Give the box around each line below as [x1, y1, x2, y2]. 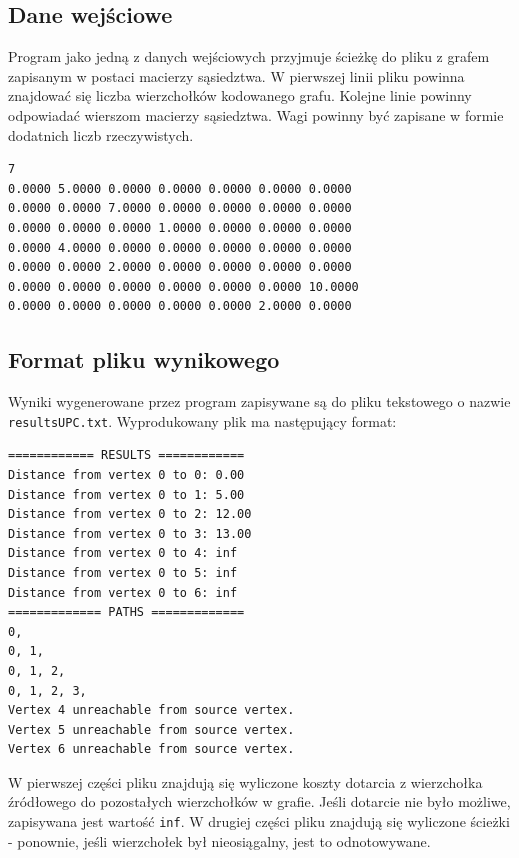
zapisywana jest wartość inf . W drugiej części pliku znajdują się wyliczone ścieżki [8, 811, 510, 832]
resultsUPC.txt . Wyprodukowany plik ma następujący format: [8, 410, 397, 431]
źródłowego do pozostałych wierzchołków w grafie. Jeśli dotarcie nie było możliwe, [8, 791, 511, 812]
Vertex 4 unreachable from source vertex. [8, 703, 295, 718]
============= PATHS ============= [8, 605, 245, 620]
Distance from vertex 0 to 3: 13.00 [8, 526, 252, 541]
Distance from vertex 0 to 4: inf [8, 546, 238, 561]
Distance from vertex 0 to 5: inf [8, 565, 238, 580]
